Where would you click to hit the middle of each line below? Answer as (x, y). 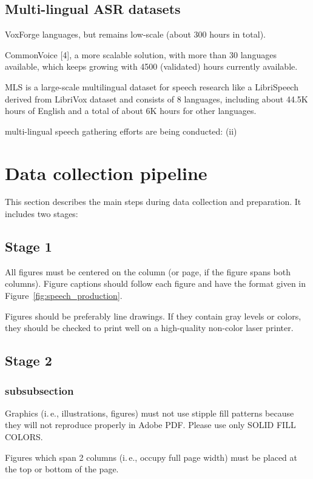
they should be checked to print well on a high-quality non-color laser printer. (149, 328)
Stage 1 (29, 246)
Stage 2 (29, 360)
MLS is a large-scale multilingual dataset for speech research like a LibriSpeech (152, 86)
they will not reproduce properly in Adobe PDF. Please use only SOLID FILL (150, 425)
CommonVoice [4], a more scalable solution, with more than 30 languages (141, 54)
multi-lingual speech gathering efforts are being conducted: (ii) (121, 131)
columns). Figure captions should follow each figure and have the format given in (156, 283)
